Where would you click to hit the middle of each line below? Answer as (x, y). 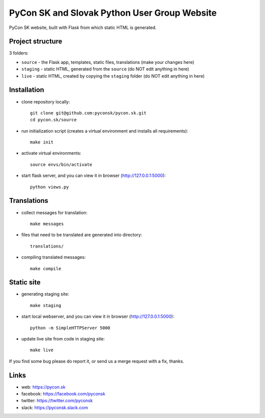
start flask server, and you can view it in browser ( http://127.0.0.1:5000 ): (94, 176)
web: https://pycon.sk (43, 387)
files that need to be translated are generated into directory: (82, 235)
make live (42, 350)
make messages (47, 224)
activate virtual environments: (51, 153)
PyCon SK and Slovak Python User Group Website (113, 13)
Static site (25, 282)
